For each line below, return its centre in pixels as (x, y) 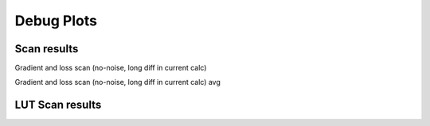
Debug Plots (56, 21)
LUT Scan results (58, 105)
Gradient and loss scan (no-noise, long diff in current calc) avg (117, 82)
